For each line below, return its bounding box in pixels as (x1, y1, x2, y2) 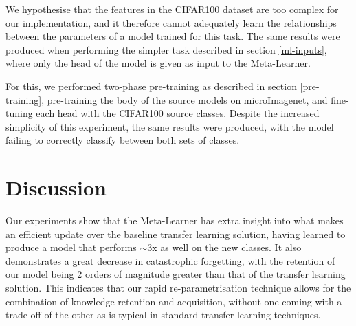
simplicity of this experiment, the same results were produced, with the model (5, 119, 334, 133)
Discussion (5, 173, 107, 202)
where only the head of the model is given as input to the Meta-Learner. (5, 56, 311, 70)
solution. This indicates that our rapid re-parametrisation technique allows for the (5, 281, 351, 295)
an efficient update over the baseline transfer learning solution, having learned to (5, 226, 346, 241)
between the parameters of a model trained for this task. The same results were (5, 29, 340, 43)
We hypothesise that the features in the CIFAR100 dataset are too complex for (5, 2, 339, 16)
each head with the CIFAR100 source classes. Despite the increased (36, 106, 320, 120)
